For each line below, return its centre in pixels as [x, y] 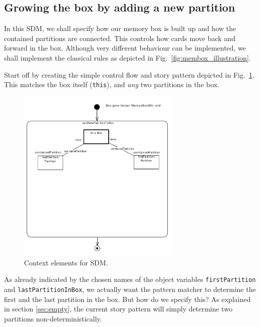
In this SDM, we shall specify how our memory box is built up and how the [120, 28]
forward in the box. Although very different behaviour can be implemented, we [125, 48]
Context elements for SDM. [66, 262]
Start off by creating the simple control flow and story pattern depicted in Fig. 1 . [129, 74]
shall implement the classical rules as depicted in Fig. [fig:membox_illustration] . [127, 57]
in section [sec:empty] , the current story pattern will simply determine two [118, 309]
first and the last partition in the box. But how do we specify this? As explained [127, 299]
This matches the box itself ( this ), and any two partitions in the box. [112, 84]
